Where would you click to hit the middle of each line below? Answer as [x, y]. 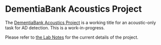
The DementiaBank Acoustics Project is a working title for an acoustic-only [80, 22]
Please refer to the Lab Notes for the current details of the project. [72, 37]
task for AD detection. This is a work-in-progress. [55, 27]
